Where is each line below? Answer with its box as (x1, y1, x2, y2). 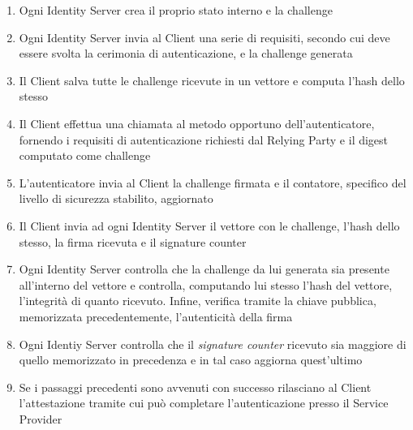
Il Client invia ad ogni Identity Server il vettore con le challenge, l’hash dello (19, 217, 400, 234)
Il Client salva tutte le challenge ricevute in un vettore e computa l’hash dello (19, 71, 405, 88)
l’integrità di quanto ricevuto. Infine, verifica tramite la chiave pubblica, (19, 292, 376, 309)
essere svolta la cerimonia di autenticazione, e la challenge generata (19, 45, 353, 62)
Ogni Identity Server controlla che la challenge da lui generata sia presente (19, 260, 389, 277)
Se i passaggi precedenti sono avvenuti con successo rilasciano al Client (19, 378, 372, 395)
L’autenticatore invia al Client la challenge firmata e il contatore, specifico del (19, 174, 407, 191)
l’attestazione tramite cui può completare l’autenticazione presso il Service (19, 394, 389, 411)
